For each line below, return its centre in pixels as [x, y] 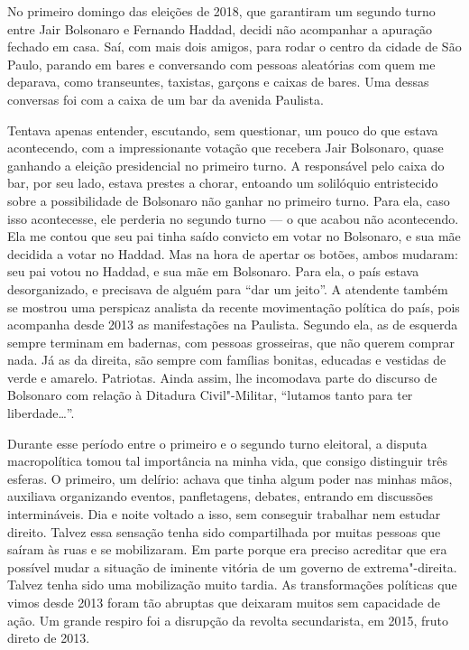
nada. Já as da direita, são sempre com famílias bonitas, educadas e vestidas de [227, 360]
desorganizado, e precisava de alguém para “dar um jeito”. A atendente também [228, 288]
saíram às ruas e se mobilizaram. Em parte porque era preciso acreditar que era [227, 549]
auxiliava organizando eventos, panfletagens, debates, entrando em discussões [220, 496]
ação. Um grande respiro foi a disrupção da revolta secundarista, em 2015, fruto [228, 620]
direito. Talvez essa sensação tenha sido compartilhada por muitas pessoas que [224, 531]
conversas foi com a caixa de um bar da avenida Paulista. [166, 99]
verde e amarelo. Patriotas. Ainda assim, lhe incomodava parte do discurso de [222, 377]
